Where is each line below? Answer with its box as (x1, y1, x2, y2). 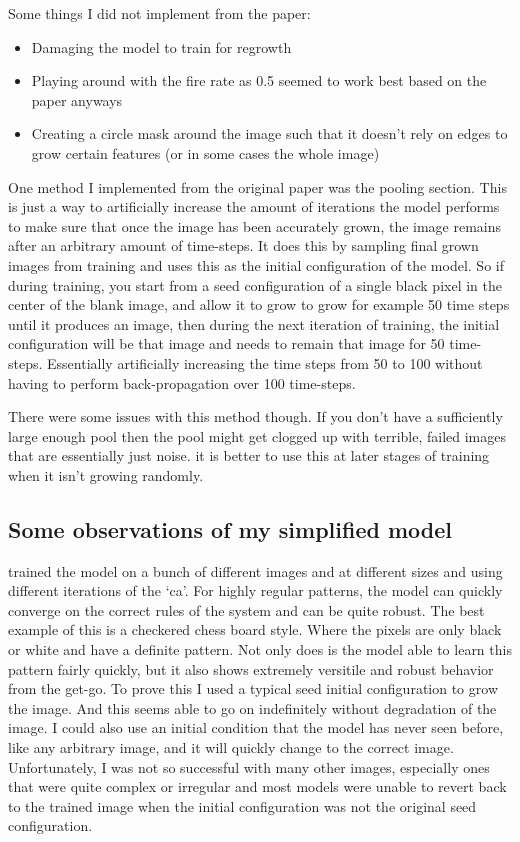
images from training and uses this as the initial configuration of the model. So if (8, 254, 504, 275)
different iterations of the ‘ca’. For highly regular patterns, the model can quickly (8, 580, 503, 601)
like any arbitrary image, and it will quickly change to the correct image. (8, 737, 454, 758)
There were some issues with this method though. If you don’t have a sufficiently (8, 406, 503, 427)
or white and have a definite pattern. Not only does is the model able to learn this (8, 639, 512, 660)
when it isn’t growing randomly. (8, 464, 204, 485)
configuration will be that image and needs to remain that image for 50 (8, 333, 445, 354)
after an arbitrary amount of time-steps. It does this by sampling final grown (8, 235, 479, 256)
